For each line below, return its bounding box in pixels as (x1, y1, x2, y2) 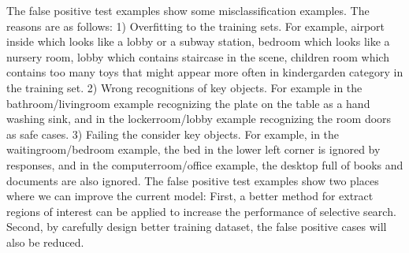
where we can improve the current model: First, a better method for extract (6, 188, 374, 204)
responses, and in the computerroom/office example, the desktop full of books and (6, 156, 403, 173)
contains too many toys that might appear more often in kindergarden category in (6, 64, 403, 80)
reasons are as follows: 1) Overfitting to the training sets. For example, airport (6, 17, 385, 34)
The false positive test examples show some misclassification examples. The (6, 2, 370, 18)
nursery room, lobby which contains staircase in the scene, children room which (6, 48, 389, 65)
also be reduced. (6, 233, 84, 250)
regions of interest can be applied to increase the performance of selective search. (6, 203, 396, 219)
